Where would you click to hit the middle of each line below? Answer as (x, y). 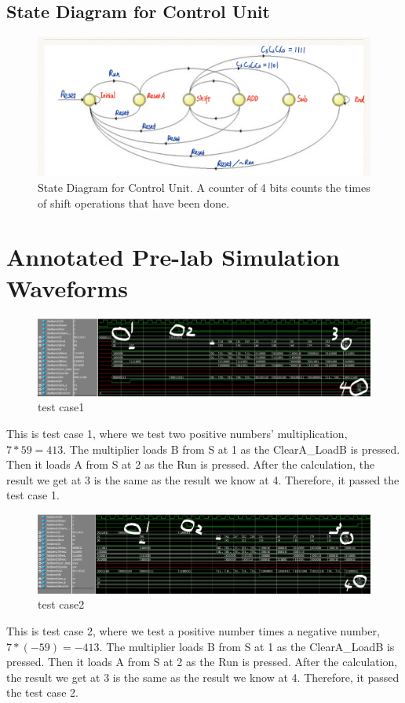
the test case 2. (42, 692)
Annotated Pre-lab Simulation (173, 257)
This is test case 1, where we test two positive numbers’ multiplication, (177, 434)
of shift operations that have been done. (134, 202)
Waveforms (67, 287)
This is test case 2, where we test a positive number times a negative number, (193, 630)
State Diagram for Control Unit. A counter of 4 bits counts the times (204, 188)
